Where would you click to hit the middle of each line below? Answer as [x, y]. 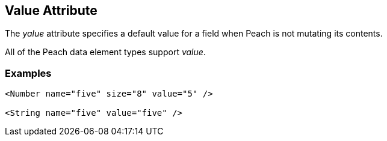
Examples [28, 73]
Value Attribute [51, 10]
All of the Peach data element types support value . [105, 52]
